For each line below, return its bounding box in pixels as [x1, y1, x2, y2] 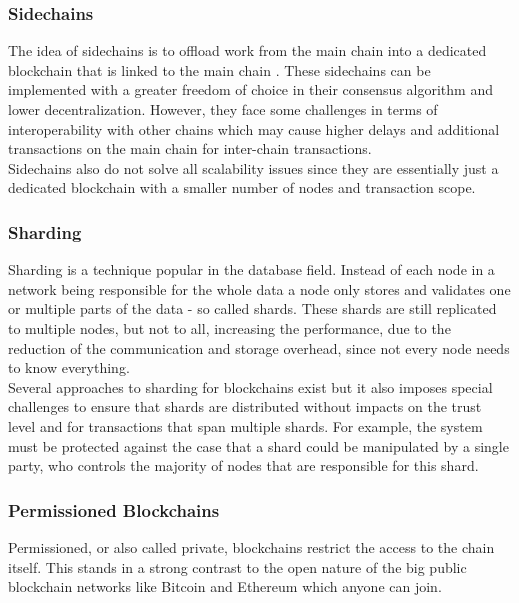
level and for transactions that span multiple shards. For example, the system [8, 415, 483, 436]
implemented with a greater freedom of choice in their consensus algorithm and [8, 79, 493, 100]
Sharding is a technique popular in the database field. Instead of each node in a [8, 259, 495, 280]
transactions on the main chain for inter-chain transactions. [8, 138, 372, 159]
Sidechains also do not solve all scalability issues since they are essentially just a [8, 157, 499, 178]
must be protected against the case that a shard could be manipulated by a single [8, 435, 509, 456]
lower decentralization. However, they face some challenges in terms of [8, 99, 438, 119]
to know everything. [8, 357, 130, 378]
